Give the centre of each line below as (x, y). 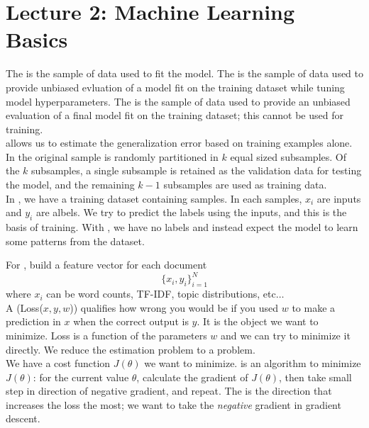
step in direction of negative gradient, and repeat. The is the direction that (169, 391)
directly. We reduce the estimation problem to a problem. (131, 349)
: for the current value (81, 377)
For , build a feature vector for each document (106, 265)
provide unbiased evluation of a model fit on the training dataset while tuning (175, 87)
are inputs (339, 198)
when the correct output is (131, 321)
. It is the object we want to (258, 321)
